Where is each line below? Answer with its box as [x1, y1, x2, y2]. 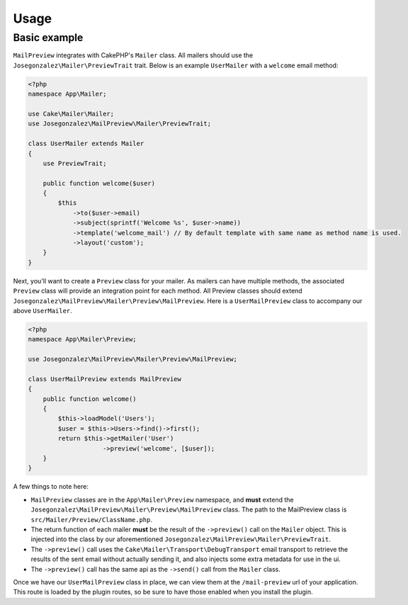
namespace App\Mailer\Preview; [28, 335, 137, 344]
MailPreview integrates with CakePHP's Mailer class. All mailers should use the [13, 51, 254, 60]
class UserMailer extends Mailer [28, 140, 144, 148]
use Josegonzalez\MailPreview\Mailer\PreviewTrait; [28, 120, 212, 128]
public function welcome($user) [42, 179, 156, 187]
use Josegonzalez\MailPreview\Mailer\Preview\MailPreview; [28, 355, 237, 363]
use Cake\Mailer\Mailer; [28, 110, 115, 118]
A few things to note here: [13, 482, 89, 491]
